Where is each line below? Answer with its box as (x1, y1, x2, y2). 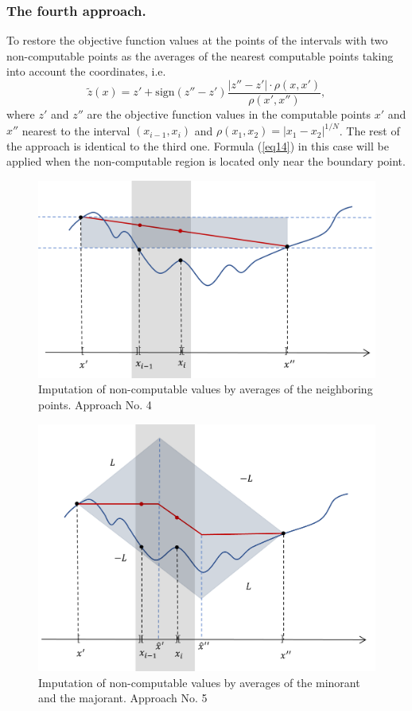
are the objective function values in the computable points (87, 106, 371, 123)
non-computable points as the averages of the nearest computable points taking (6, 47, 394, 64)
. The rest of (339, 122, 400, 139)
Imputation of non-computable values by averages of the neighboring (38, 381, 373, 397)
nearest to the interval (21, 122, 130, 139)
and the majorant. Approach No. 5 (38, 690, 208, 706)
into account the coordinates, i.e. (6, 63, 166, 80)
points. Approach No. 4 (38, 396, 152, 412)
